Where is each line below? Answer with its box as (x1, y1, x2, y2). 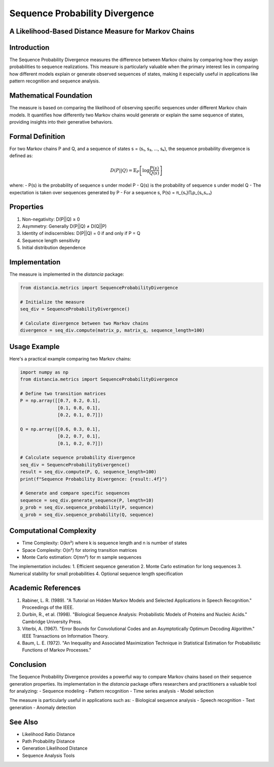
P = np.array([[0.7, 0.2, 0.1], (20, 398, 101, 404)
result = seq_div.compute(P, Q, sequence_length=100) (20, 469, 157, 475)
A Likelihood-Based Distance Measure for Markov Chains (9, 27, 195, 36)
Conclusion (9, 660, 47, 669)
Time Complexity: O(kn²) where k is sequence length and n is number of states (22, 540, 187, 546)
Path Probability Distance (22, 738, 75, 745)
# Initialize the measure (20, 299, 85, 305)
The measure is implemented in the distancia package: (9, 271, 124, 277)
